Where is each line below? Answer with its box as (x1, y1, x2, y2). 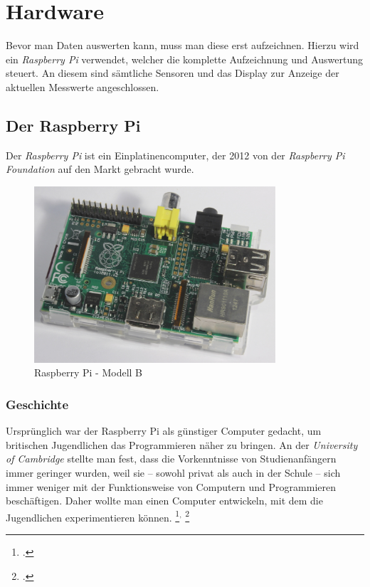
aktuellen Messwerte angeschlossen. (6, 79, 159, 94)
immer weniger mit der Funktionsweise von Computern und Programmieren (6, 479, 336, 494)
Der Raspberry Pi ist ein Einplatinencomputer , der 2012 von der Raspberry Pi (6, 147, 345, 162)
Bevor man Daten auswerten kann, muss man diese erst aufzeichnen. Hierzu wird (6, 38, 359, 53)
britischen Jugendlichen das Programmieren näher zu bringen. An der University (6, 437, 358, 452)
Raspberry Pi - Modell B (34, 365, 143, 380)
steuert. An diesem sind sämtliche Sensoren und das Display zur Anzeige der (6, 65, 339, 80)
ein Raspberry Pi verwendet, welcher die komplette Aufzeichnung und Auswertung (6, 51, 364, 66)
